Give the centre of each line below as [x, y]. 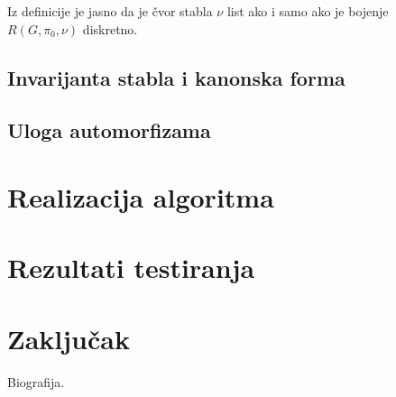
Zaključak [69, 338]
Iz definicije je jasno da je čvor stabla [110, 11]
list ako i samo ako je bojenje [308, 11]
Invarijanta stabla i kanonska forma [176, 77]
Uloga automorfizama [109, 130]
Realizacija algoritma [141, 196]
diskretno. [110, 28]
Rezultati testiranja [131, 268]
